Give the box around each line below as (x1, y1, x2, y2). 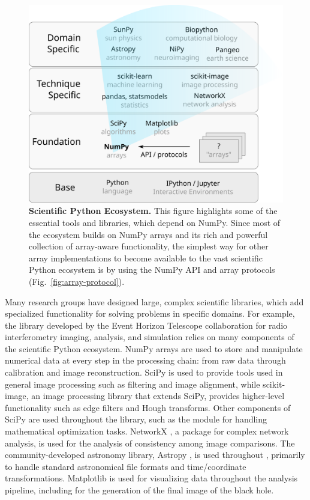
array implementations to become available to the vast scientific (29, 251, 263, 264)
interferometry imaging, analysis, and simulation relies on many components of (5, 331, 294, 343)
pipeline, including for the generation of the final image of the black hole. (5, 484, 274, 496)
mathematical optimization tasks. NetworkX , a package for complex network (5, 425, 289, 437)
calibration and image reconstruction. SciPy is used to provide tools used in (5, 366, 283, 379)
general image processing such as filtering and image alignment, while (5, 377, 260, 390)
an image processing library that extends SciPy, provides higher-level (31, 389, 285, 402)
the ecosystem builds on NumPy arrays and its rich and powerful (29, 228, 268, 240)
